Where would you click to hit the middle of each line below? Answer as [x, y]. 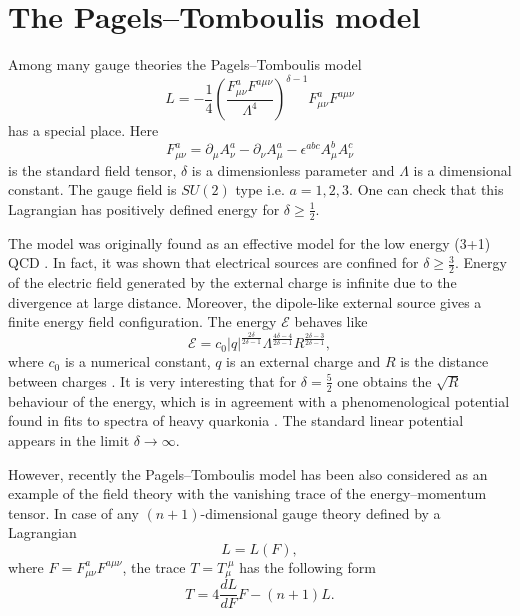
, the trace [154, 566]
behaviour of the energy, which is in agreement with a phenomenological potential [259, 400]
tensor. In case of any [73, 512]
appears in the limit [69, 439]
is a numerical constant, [137, 361]
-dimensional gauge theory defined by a [320, 512]
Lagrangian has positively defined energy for [144, 208]
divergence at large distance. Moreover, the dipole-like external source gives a [245, 301]
